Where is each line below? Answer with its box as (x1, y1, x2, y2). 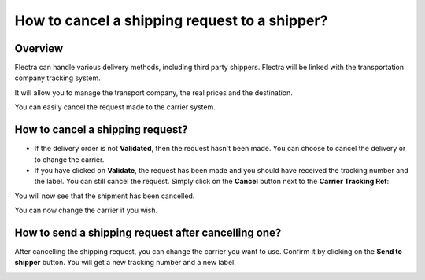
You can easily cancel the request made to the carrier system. (14, 102, 216, 112)
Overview (14, 42, 64, 55)
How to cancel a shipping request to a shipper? (14, 12, 328, 29)
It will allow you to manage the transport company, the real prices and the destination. (14, 87, 293, 98)
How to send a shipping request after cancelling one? (14, 226, 282, 239)
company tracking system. (14, 73, 102, 83)
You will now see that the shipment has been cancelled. (14, 191, 195, 201)
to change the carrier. (34, 154, 105, 164)
